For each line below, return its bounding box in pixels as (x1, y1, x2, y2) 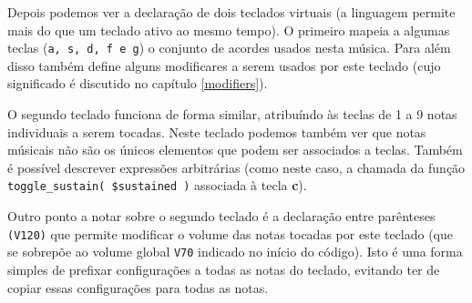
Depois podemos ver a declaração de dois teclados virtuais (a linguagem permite (7, 3, 456, 21)
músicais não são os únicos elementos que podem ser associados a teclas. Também (7, 140, 463, 159)
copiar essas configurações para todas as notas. (7, 278, 269, 297)
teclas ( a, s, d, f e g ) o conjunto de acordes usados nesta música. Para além (7, 38, 451, 57)
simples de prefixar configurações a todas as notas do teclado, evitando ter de (7, 259, 440, 278)
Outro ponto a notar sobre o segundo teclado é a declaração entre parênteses (7, 207, 436, 226)
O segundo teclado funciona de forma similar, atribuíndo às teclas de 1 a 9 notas (7, 105, 457, 124)
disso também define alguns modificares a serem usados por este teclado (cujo (7, 56, 441, 75)
